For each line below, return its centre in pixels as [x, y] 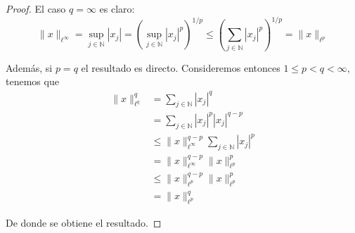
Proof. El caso [36, 8]
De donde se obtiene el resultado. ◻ [84, 222]
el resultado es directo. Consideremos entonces [181, 67]
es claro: [117, 8]
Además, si [29, 67]
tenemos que [32, 81]
